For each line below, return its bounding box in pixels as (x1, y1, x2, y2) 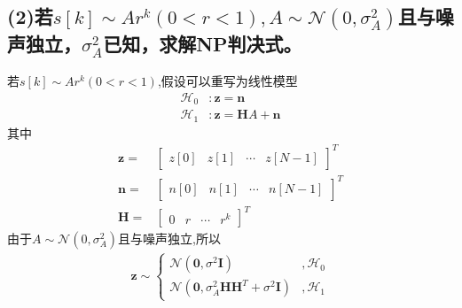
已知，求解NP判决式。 (103, 30, 302, 58)
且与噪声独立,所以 (118, 229, 221, 248)
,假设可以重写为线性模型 (157, 72, 298, 90)
